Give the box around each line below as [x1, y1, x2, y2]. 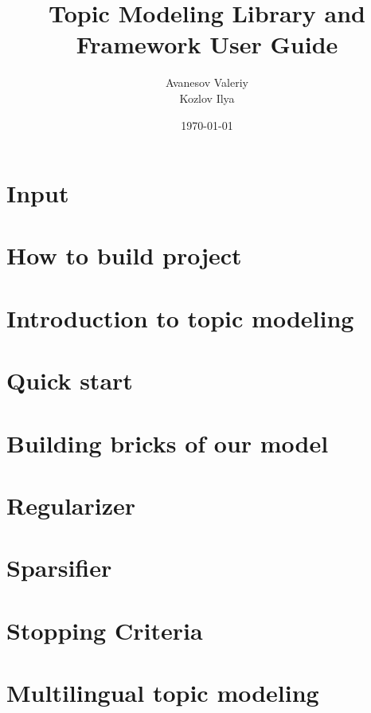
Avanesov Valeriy [166, 74, 248, 91]
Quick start [6, 364, 133, 397]
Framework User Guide [76, 28, 338, 61]
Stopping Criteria [6, 613, 203, 646]
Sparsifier [6, 551, 112, 584]
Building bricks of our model [6, 426, 329, 459]
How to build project [6, 239, 242, 272]
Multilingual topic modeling [6, 676, 319, 709]
